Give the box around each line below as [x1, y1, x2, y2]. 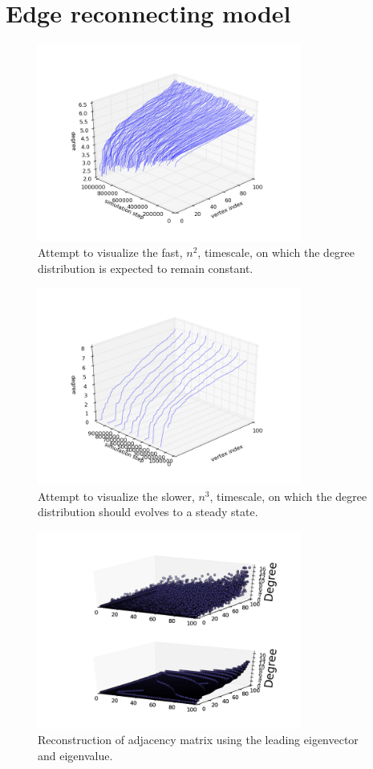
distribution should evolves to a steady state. [38, 503, 258, 520]
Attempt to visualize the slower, [38, 487, 195, 504]
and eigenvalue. [38, 747, 113, 763]
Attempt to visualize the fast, [38, 244, 183, 261]
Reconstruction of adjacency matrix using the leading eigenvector [38, 731, 359, 748]
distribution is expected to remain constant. [38, 259, 253, 276]
